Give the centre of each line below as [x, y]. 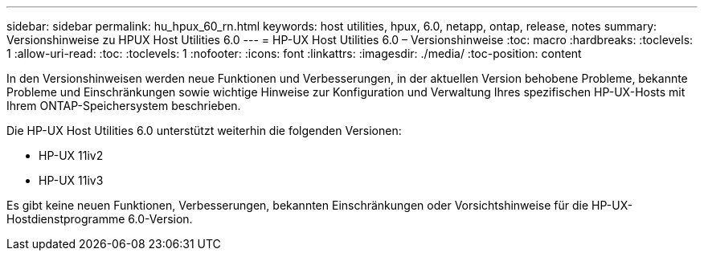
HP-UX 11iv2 [71, 155]
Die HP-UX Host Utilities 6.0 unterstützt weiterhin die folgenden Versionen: [204, 131]
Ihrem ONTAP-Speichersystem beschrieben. [124, 106]
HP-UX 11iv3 [71, 180]
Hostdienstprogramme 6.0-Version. [100, 219]
